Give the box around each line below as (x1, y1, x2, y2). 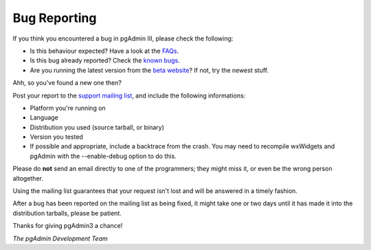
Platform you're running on (30, 104, 106, 112)
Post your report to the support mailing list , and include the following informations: (12, 91, 246, 100)
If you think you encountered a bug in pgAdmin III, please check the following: (12, 34, 234, 43)
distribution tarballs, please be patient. (12, 209, 122, 217)
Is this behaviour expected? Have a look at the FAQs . (30, 47, 179, 55)
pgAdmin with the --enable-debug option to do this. (30, 152, 177, 160)
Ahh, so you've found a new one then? (12, 79, 122, 87)
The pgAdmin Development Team (12, 234, 108, 242)
